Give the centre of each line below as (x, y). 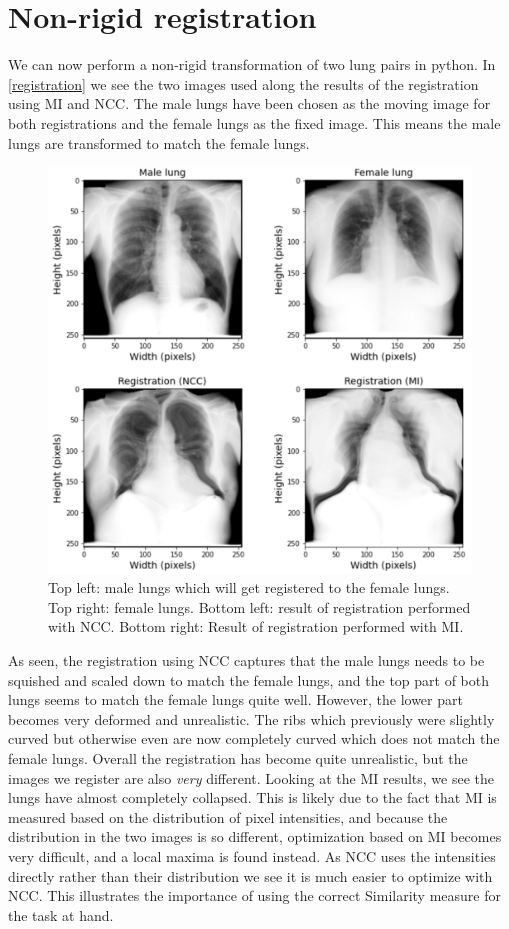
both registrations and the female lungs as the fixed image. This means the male (254, 122)
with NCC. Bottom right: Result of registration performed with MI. (256, 626)
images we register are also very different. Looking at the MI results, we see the (251, 777)
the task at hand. (61, 914)
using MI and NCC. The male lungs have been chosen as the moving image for (249, 103)
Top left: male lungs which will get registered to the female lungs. (249, 587)
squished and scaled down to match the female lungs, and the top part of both (249, 679)
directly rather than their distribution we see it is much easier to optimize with (250, 875)
